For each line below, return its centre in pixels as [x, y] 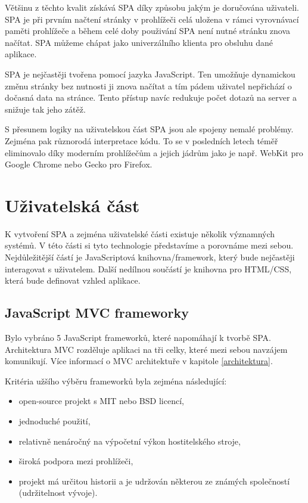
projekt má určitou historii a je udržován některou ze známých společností [154, 481]
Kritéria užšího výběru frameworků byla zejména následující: [116, 381]
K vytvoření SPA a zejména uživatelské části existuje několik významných [140, 233]
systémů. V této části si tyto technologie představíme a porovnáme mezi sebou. [149, 245]
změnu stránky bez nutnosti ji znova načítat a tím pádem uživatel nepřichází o [148, 86]
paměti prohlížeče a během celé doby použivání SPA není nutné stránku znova [148, 31]
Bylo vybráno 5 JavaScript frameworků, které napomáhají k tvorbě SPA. [138, 338]
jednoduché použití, [55, 420]
